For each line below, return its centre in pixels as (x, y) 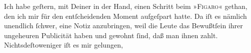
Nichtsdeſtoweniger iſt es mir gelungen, (63, 45)
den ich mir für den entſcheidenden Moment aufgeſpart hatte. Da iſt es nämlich (125, 16)
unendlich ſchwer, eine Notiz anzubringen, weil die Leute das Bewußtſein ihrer (123, 26)
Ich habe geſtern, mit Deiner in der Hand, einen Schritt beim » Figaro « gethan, (126, 6)
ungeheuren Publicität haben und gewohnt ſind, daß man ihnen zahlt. (111, 35)
